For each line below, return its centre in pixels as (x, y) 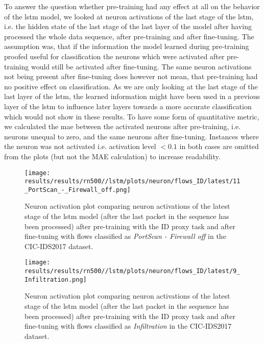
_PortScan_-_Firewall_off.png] (78, 190)
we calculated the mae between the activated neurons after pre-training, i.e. (122, 126)
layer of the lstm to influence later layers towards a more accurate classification (128, 106)
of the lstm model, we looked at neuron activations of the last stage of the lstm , (129, 16)
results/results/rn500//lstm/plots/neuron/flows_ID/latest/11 (133, 181)
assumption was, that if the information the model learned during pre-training (127, 46)
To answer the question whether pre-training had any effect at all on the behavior (132, 6)
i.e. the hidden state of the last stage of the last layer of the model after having (128, 26)
